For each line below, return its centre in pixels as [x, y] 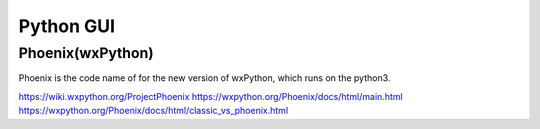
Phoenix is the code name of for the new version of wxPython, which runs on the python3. [204, 78]
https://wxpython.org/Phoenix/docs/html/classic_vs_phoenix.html [153, 111]
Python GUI [66, 26]
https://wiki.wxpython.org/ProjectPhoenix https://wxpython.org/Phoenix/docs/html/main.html [211, 96]
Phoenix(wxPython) [86, 53]
